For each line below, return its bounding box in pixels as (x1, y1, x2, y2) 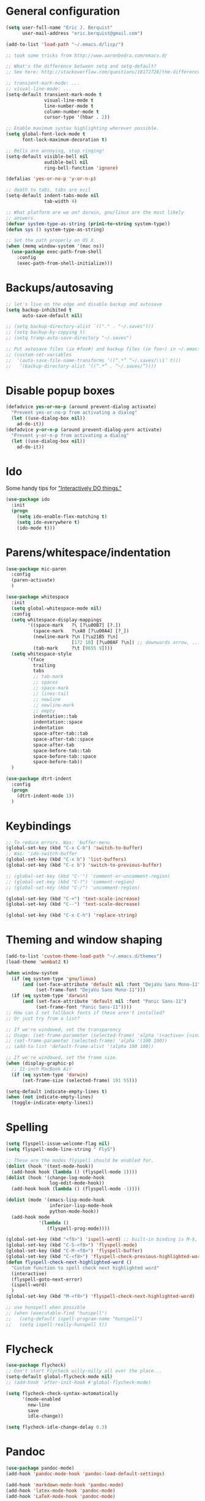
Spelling (6, 1120, 48, 1134)
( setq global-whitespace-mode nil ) (11, 605, 102, 612)
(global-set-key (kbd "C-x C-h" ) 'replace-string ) (6, 912, 138, 919)
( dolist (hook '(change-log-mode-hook (6, 1174, 105, 1181)
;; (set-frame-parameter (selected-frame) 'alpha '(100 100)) (6, 1038, 168, 1044)
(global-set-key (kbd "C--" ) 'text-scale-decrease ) (6, 901, 140, 907)
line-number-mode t (44, 103, 94, 109)
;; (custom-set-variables (6, 351, 72, 357)
